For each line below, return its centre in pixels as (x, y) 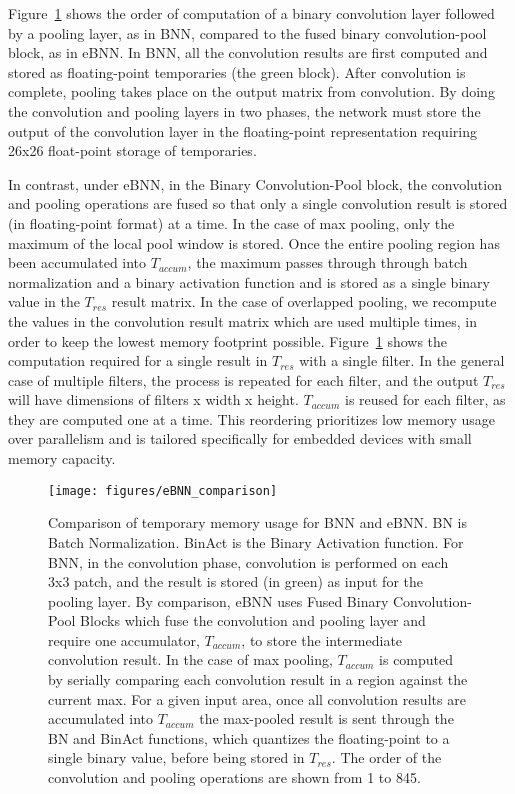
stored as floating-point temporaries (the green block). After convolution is (237, 71)
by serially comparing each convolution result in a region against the (258, 679)
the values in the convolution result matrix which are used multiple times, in (243, 320)
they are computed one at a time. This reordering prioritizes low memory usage (251, 418)
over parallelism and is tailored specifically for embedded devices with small (240, 438)
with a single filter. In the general (402, 360)
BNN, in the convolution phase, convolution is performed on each (248, 561)
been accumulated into (77, 262)
